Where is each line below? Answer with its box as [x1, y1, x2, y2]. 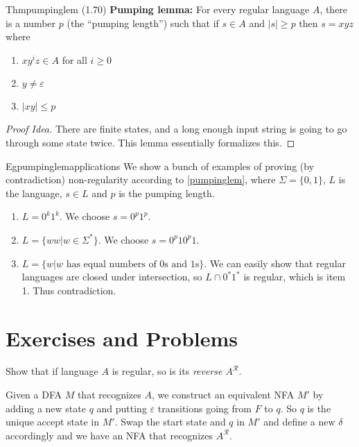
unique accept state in [6, 414, 100, 429]
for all [62, 52, 87, 67]
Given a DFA [6, 387, 62, 402]
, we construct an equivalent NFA [151, 387, 295, 402]
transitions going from [157, 400, 252, 415]
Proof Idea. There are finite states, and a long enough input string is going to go [6, 121, 347, 136]
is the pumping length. [119, 185, 215, 200]
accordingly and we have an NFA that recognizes [6, 428, 213, 442]
